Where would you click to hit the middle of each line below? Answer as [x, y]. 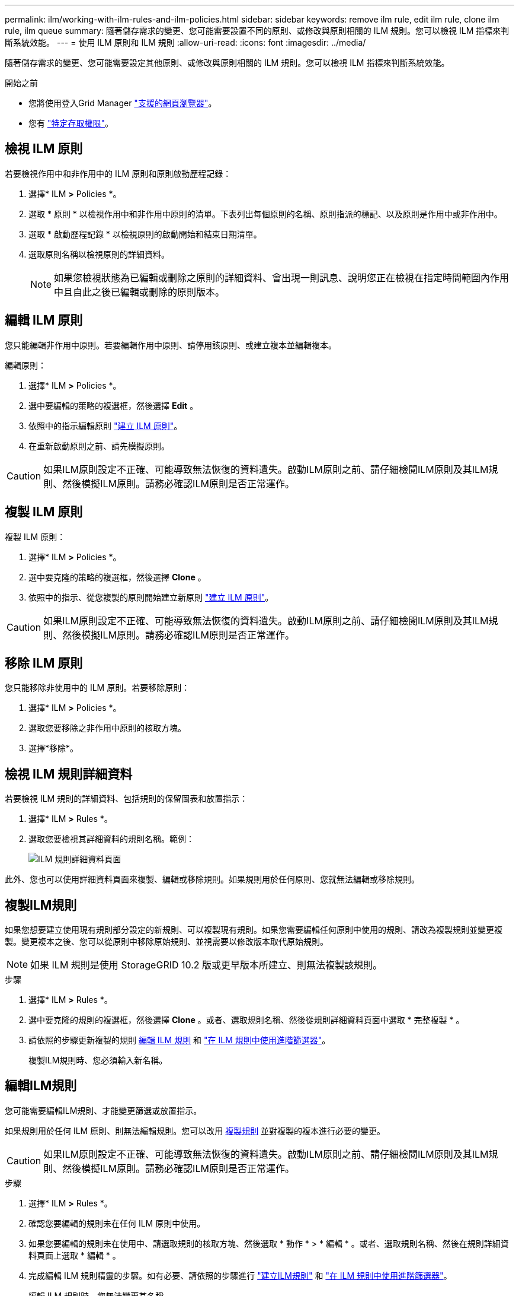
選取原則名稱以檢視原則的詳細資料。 [99, 254]
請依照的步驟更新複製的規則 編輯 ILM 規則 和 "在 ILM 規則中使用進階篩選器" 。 [180, 1040]
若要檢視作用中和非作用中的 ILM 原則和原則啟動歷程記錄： [118, 173]
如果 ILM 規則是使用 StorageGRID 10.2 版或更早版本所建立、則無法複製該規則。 [206, 965]
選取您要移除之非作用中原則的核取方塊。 [107, 728]
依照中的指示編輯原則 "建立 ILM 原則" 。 [105, 425]
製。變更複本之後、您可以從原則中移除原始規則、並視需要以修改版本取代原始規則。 [166, 942]
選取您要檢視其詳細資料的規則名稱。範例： [111, 839]
